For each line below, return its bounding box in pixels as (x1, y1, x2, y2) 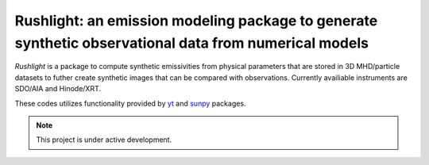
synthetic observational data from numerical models (14, 34, 369, 52)
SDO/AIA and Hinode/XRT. (14, 84, 101, 94)
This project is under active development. (36, 135, 172, 144)
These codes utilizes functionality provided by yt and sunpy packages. (14, 98, 246, 108)
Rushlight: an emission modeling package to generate (14, 12, 378, 29)
